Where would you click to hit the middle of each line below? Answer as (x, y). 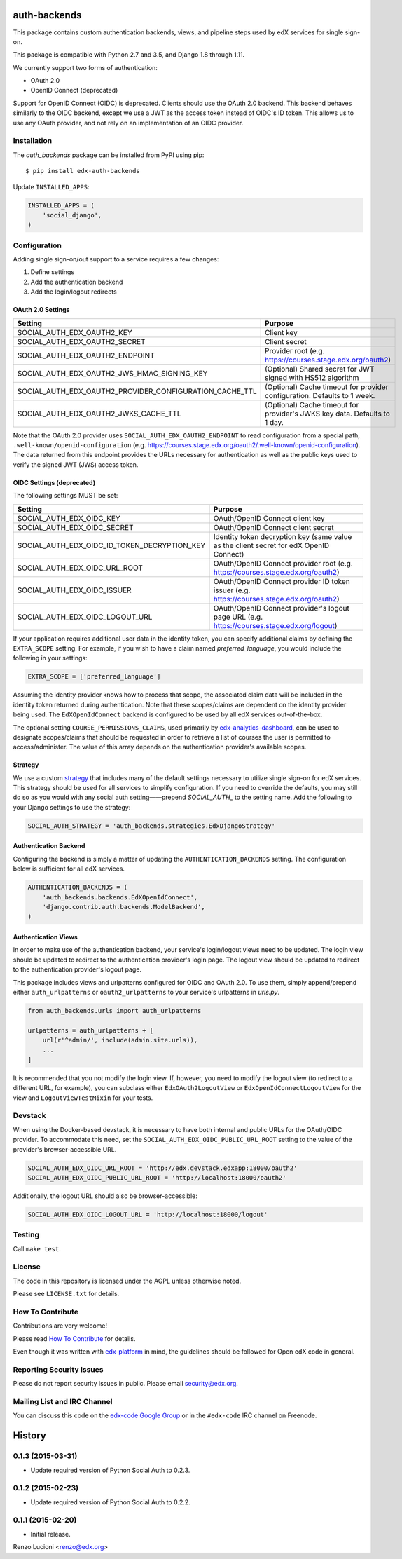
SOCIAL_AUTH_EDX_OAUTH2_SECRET (81, 341)
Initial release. (50, 1534)
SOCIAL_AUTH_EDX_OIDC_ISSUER (75, 590)
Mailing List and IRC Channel (63, 1401)
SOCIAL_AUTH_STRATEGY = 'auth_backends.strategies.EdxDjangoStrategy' (152, 826)
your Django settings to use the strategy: (72, 807)
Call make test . (37, 1248)
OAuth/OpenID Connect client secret (273, 527)
